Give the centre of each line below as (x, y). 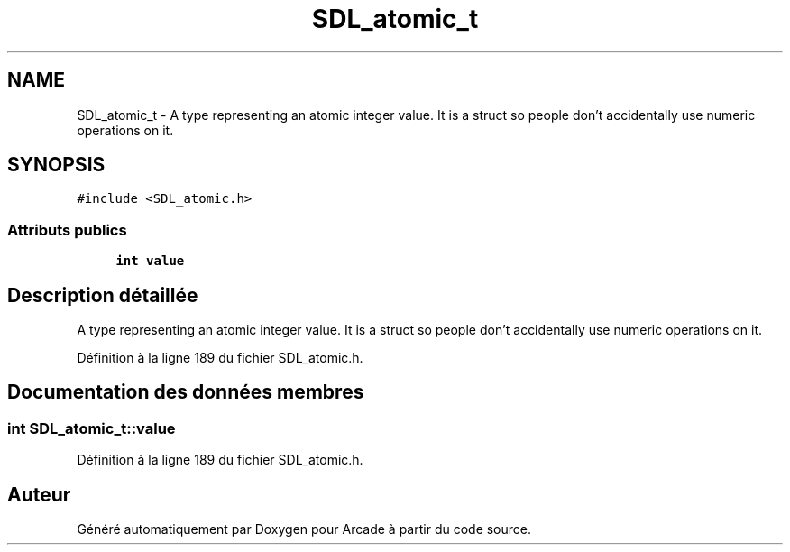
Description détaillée (103, 295)
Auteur (39, 494)
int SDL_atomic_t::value (92, 428)
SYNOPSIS (56, 165)
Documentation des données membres (186, 392)
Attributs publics (67, 230)
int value (150, 261)
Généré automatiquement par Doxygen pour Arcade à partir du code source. (304, 529)
